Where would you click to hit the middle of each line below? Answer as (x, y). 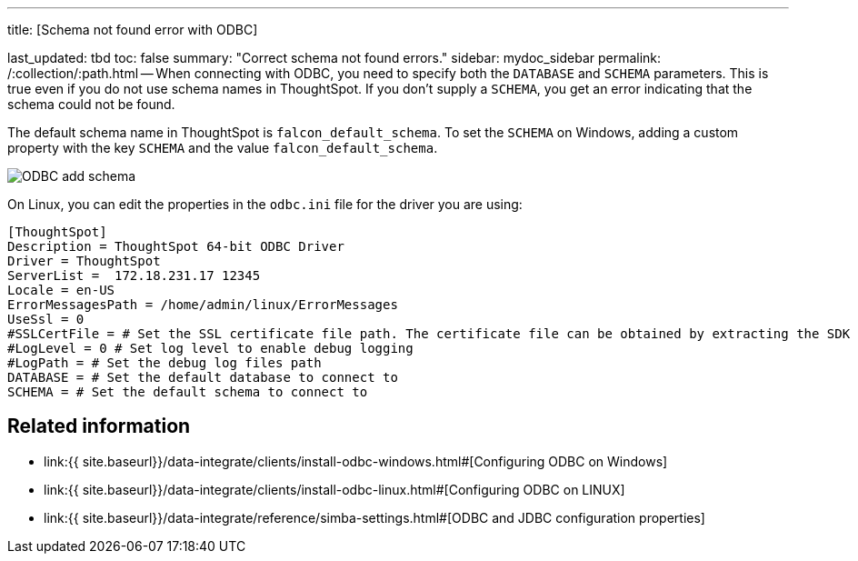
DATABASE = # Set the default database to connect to (203, 377)
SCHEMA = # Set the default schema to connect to (188, 392)
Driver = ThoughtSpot (84, 261)
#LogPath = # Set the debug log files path (165, 363)
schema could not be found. (91, 104)
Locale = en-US (61, 290)
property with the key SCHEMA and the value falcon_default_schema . (223, 148)
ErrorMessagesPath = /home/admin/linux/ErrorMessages (203, 305)
